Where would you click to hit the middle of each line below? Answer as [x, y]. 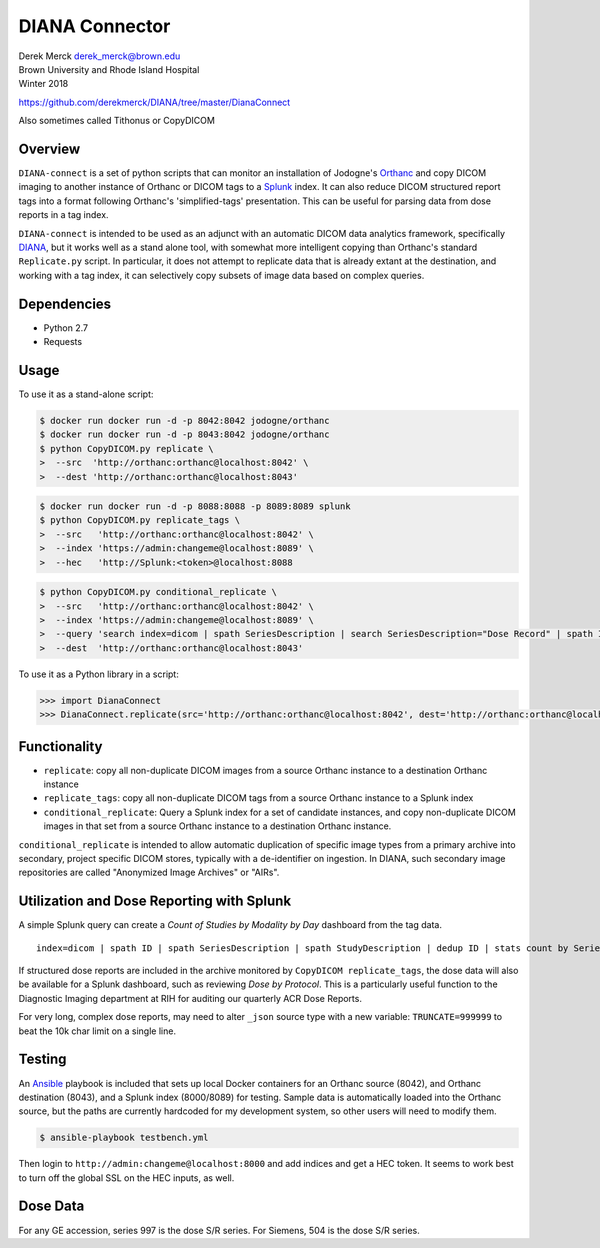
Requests [63, 342]
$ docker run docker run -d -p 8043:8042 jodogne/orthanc [184, 434]
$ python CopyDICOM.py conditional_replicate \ [158, 592]
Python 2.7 [66, 327]
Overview [49, 148]
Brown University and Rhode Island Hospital [109, 69]
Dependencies [65, 303]
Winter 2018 [43, 84]
